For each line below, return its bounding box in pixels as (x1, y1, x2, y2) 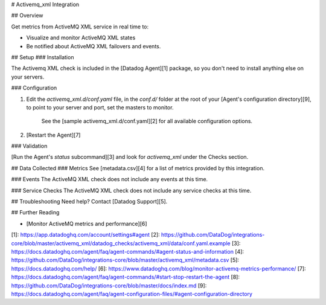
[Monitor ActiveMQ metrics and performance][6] (26, 220, 147, 227)
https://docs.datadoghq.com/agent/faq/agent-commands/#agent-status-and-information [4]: (11, 248, 245, 255)
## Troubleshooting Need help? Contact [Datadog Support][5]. (11, 198, 168, 205)
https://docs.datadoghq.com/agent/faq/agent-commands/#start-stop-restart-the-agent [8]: (11, 274, 240, 281)
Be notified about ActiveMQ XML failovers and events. (26, 42, 161, 50)
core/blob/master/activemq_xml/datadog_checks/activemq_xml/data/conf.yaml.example (11, 239, 231, 247)
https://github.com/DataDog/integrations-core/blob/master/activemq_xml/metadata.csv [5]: (11, 257, 240, 264)
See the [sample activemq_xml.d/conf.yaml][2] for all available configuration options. (41, 118, 253, 125)
